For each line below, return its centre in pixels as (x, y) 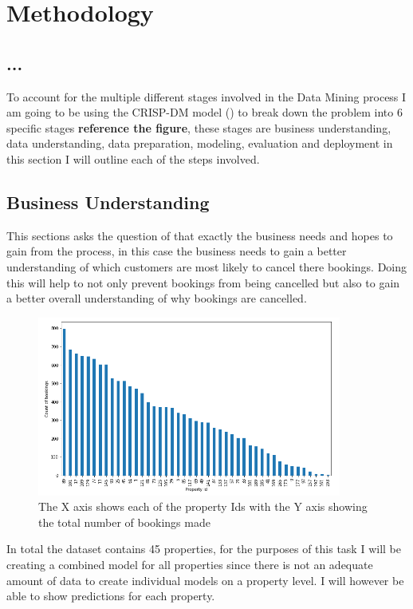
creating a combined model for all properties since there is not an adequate (190, 564)
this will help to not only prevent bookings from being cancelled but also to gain (203, 282)
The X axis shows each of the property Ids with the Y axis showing (203, 506)
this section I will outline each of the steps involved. (133, 158)
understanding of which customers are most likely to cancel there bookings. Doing (207, 266)
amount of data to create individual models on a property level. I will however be (205, 580)
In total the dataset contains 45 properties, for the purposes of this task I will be (204, 549)
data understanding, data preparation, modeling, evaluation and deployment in (200, 143)
